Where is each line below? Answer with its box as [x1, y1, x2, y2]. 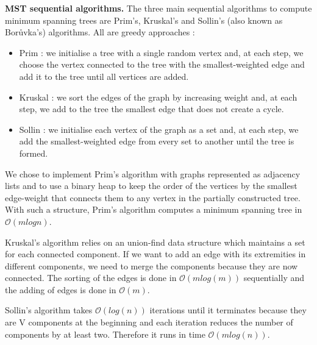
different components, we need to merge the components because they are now [5, 259, 298, 272]
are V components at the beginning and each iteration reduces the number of [5, 316, 293, 329]
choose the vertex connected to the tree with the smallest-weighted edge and [19, 58, 305, 71]
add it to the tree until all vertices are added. [19, 69, 189, 82]
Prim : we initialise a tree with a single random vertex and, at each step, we [19, 46, 304, 59]
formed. [19, 146, 48, 159]
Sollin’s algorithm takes [5, 304, 93, 316]
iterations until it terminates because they [149, 304, 307, 316]
